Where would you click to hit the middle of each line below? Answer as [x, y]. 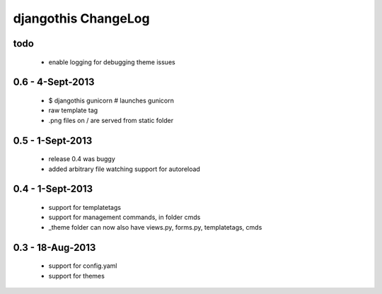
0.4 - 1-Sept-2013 [53, 189]
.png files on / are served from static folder [111, 120]
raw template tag [73, 110]
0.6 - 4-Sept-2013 [54, 82]
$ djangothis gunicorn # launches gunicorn [111, 100]
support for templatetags [85, 207]
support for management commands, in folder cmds [125, 217]
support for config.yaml [83, 266]
